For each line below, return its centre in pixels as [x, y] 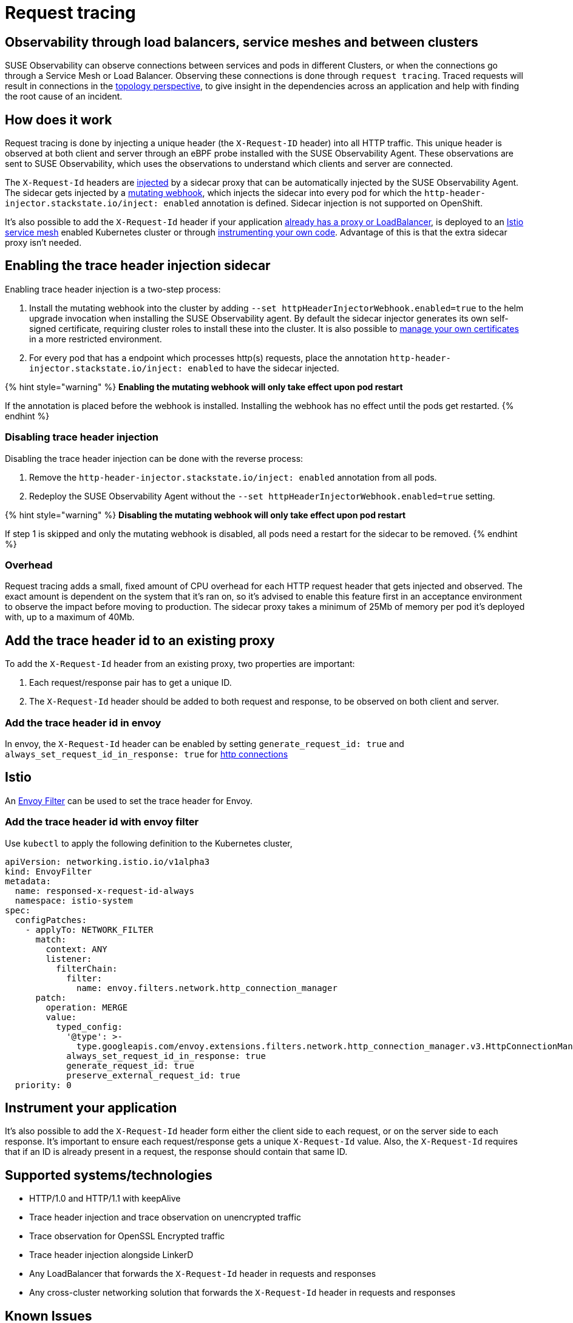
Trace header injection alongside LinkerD [111, 1255]
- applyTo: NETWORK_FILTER [89, 929]
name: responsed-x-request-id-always [104, 891]
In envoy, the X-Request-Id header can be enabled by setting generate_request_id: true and [205, 743]
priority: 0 [43, 1085]
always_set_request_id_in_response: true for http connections [147, 754]
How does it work [59, 120]
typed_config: [89, 1027]
